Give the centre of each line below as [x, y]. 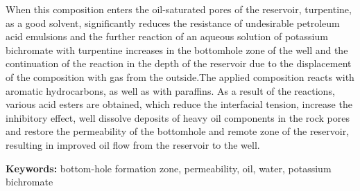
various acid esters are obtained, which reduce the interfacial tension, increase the [179, 104]
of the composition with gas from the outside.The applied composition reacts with [180, 76]
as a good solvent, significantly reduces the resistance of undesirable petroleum [173, 22]
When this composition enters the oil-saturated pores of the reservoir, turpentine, [179, 9]
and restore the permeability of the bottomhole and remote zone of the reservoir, [178, 131]
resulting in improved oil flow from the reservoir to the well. [133, 144]
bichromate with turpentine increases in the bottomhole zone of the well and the [177, 49]
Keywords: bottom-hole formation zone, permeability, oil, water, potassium [169, 168]
